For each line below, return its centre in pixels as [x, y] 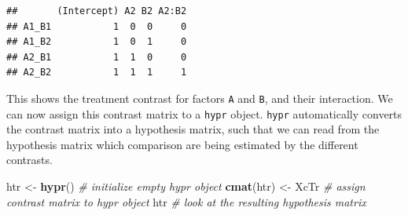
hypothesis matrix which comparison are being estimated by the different [182, 144]
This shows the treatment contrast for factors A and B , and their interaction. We [200, 98]
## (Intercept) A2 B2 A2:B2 [97, 11]
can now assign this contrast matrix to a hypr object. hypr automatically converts [204, 113]
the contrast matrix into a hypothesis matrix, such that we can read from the [193, 129]
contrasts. [29, 160]
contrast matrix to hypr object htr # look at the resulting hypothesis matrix [186, 201]
